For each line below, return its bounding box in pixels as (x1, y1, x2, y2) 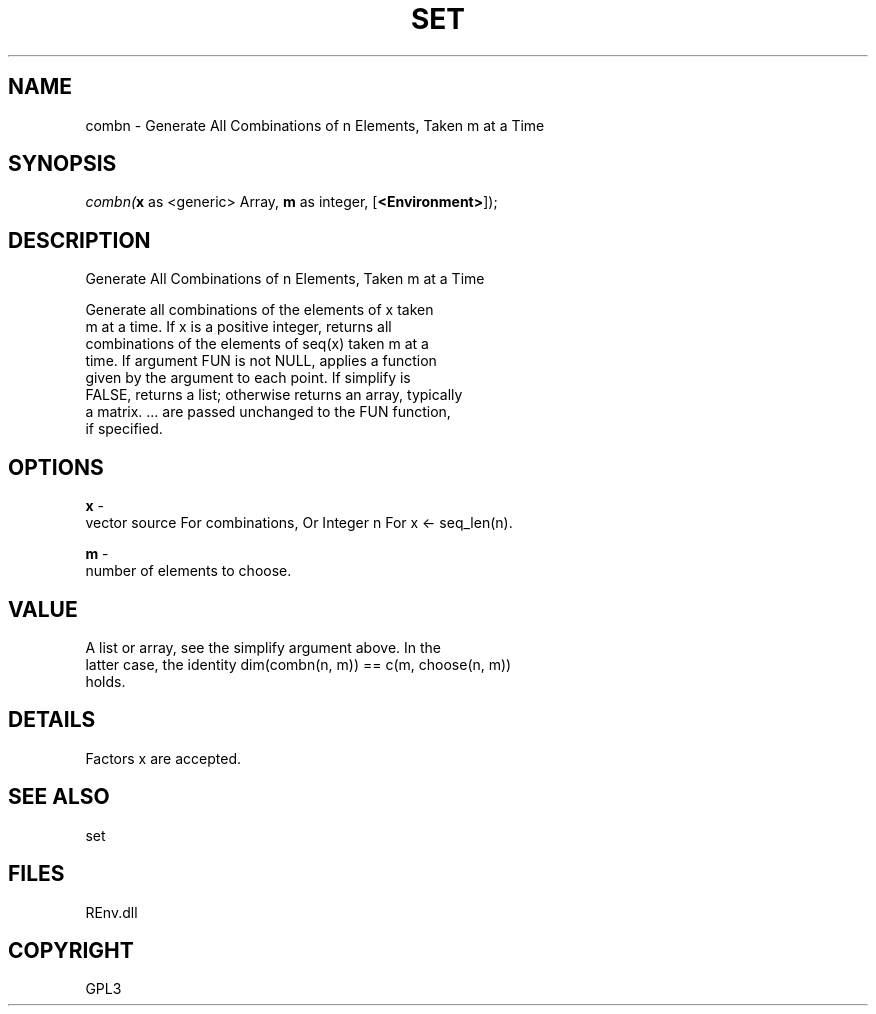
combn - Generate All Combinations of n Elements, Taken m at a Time (85, 116, 545, 134)
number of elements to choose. (85, 562, 292, 580)
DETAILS (8, 707, 96, 733)
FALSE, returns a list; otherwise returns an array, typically (85, 386, 463, 404)
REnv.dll (85, 903, 138, 921)
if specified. (85, 420, 163, 438)
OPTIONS (8, 454, 104, 480)
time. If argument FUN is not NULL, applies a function (85, 352, 437, 370)
